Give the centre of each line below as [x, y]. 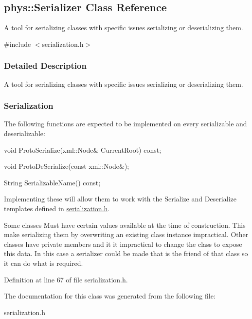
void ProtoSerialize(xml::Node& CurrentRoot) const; [83, 150]
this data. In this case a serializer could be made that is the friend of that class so [126, 253]
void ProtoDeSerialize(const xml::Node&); [67, 166]
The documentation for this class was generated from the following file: [110, 296]
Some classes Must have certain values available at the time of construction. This [125, 225]
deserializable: [25, 133]
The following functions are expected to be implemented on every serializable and [126, 124]
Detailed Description [45, 66]
